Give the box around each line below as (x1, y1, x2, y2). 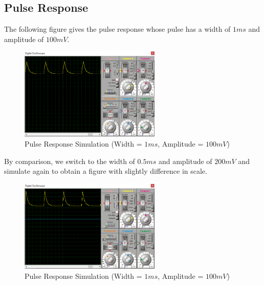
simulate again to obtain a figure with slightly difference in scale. (4, 166, 207, 176)
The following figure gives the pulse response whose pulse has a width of (4, 24, 231, 34)
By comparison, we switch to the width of (4, 155, 135, 166)
